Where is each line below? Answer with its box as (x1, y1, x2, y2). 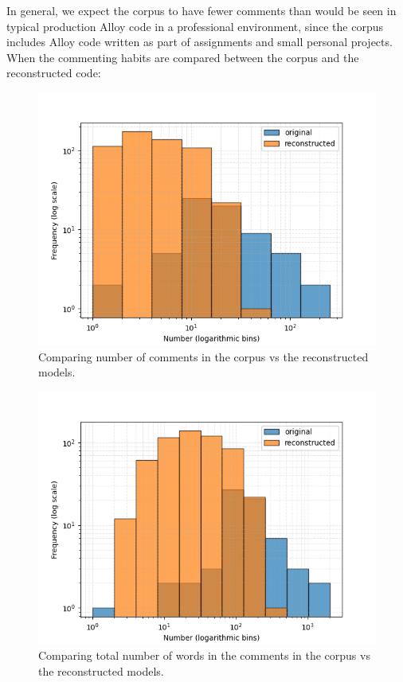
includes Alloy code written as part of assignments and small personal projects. (6, 33, 393, 50)
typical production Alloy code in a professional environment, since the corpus (6, 18, 383, 34)
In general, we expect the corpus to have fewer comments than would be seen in (6, 2, 397, 18)
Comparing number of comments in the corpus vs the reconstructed (38, 348, 369, 364)
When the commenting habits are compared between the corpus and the (6, 49, 359, 65)
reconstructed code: (6, 64, 101, 81)
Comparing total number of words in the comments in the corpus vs (38, 647, 370, 664)
